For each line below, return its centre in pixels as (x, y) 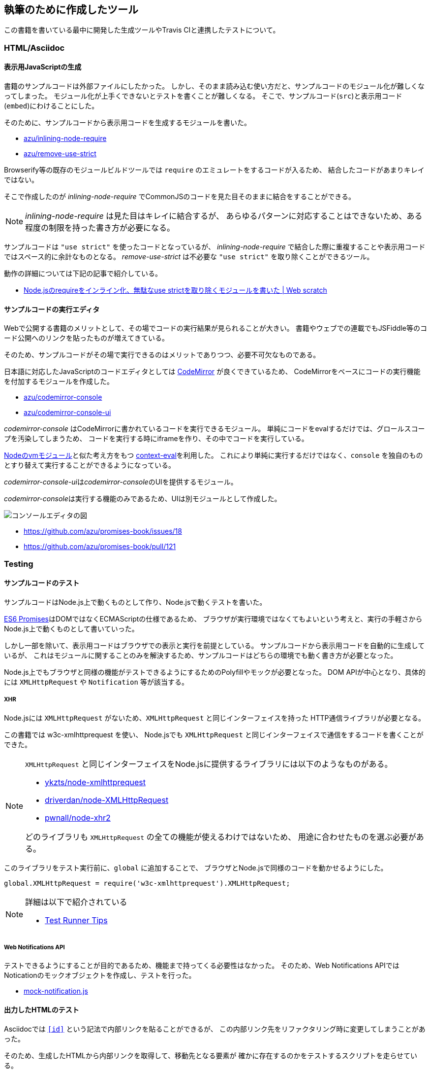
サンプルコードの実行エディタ (52, 309)
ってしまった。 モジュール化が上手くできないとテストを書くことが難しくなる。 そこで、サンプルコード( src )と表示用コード (203, 96)
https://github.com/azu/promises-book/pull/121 (100, 547)
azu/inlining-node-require (65, 138)
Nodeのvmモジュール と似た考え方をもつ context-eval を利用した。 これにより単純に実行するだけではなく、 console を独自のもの (214, 455)
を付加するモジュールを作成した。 (59, 381)
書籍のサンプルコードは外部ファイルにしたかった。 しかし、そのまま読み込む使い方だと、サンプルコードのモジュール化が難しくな (214, 86)
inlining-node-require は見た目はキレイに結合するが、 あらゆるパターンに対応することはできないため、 (216, 216)
